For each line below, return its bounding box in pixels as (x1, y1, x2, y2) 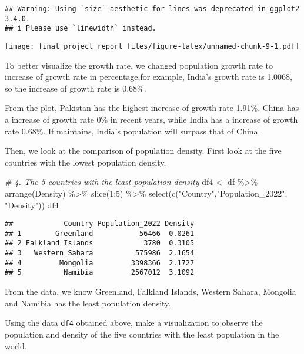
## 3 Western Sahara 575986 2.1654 (5, 249, 195, 258)
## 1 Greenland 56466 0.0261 (5, 229, 195, 238)
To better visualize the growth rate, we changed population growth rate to (5, 59, 273, 71)
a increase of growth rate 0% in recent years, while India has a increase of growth (5, 113, 298, 125)
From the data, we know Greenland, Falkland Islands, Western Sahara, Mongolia (5, 285, 296, 298)
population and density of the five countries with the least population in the (5, 328, 279, 340)
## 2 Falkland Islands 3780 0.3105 (5, 239, 195, 248)
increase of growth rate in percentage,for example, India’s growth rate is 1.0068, (5, 70, 292, 83)
